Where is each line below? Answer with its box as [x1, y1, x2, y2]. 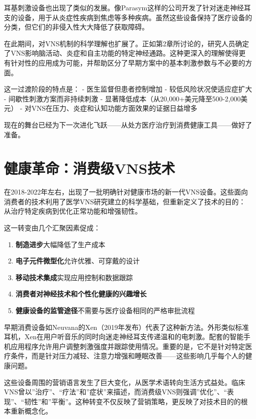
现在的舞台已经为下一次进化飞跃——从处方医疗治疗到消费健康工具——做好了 [4, 119, 252, 129]
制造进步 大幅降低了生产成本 [15, 239, 105, 249]
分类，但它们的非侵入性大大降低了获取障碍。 [4, 22, 149, 32]
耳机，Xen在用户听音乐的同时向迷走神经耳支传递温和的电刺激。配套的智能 [4, 331, 244, 342]
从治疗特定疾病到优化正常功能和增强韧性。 [4, 206, 142, 216]
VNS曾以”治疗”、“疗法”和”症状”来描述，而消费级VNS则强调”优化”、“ [4, 387, 227, 397]
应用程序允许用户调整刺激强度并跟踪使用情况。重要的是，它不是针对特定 [10, 341, 245, 351]
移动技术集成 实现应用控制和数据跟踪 [15, 272, 133, 282]
